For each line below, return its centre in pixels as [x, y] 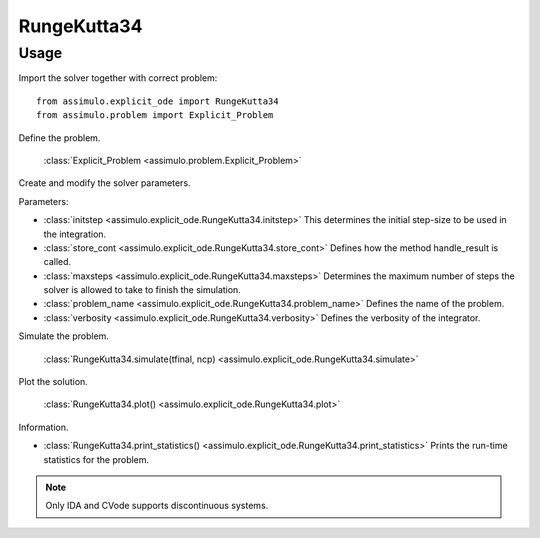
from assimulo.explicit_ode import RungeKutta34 [157, 101]
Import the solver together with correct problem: [118, 78]
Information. [43, 427]
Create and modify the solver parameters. [104, 183]
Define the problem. [59, 137]
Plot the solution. [53, 382]
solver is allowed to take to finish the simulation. [142, 290]
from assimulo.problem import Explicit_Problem [155, 115]
